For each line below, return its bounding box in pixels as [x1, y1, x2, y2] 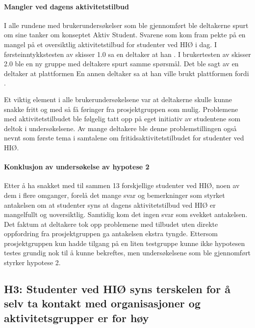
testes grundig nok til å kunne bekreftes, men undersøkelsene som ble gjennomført [4, 247, 251, 258]
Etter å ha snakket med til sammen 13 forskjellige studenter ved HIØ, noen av [4, 180, 240, 191]
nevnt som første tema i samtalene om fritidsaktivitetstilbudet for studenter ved [4, 133, 244, 143]
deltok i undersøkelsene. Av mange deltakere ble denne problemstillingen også [4, 123, 237, 133]
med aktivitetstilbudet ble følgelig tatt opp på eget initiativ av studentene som [4, 113, 241, 124]
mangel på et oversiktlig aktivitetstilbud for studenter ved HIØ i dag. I [4, 39, 217, 49]
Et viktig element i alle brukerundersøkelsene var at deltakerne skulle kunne [4, 94, 232, 104]
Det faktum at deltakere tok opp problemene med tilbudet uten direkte [4, 219, 218, 229]
